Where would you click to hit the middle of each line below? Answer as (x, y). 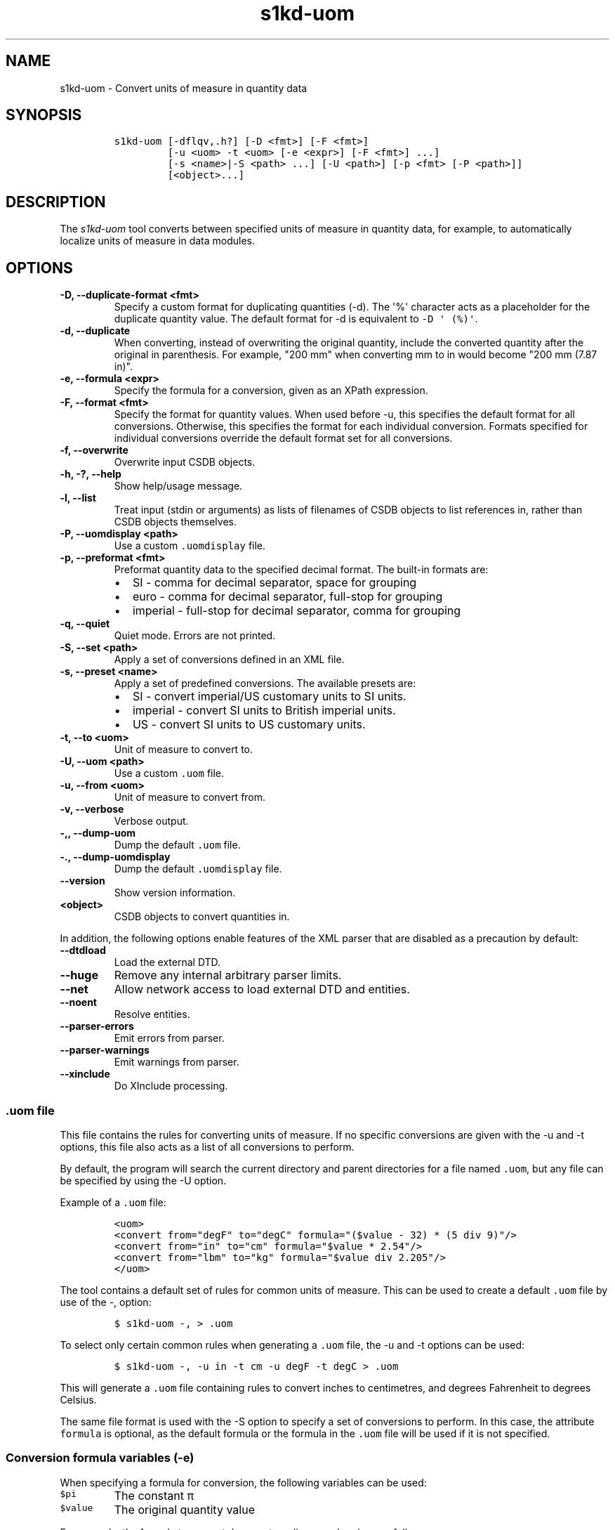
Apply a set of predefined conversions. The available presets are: (265, 684)
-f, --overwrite (94, 450)
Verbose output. (151, 821)
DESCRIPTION (56, 202)
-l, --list (78, 498)
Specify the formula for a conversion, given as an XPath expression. (271, 391)
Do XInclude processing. (171, 1086)
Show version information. (175, 893)
